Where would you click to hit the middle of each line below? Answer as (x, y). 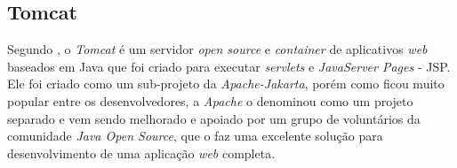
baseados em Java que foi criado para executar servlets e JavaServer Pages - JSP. (229, 66)
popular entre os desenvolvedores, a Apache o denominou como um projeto (210, 100)
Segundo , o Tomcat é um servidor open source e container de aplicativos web (217, 49)
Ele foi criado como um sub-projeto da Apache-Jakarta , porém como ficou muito (226, 84)
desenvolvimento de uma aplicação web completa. (141, 153)
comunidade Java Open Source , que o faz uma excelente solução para (195, 136)
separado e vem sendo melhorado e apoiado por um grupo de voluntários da (214, 118)
